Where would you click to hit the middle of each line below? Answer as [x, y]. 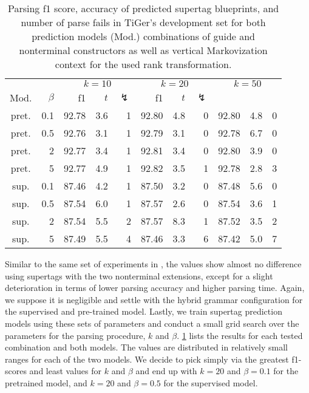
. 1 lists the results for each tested [240, 335]
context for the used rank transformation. [143, 64]
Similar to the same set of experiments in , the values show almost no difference [153, 264]
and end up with [166, 371]
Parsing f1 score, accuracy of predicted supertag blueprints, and [144, 8]
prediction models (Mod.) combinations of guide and [144, 36]
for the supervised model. [211, 382]
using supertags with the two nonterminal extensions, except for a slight [139, 275]
